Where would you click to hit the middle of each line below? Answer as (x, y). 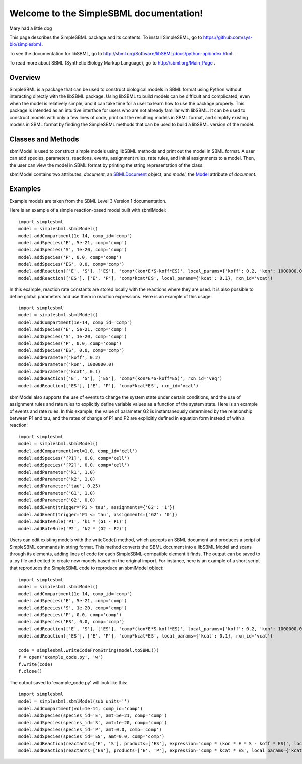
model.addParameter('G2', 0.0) (57, 500)
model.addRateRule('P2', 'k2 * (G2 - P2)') (73, 528)
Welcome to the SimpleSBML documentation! (106, 13)
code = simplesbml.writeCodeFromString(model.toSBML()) (89, 650)
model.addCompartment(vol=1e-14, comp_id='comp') (81, 708)
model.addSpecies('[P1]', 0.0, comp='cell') (74, 458)
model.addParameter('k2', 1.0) (57, 479)
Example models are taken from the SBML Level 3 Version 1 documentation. (88, 201)
